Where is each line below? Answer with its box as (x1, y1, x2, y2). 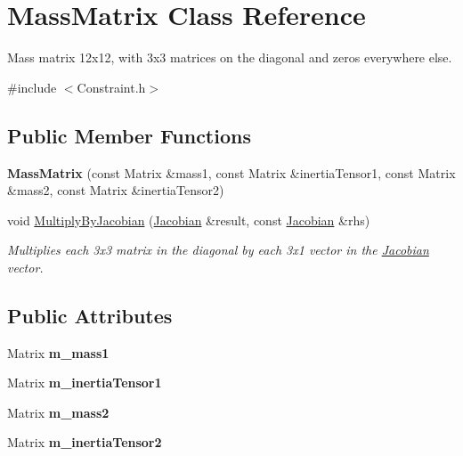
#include (7, 77, 57, 96)
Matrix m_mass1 (7, 343, 110, 362)
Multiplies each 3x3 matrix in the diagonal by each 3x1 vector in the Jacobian (7, 240, 429, 259)
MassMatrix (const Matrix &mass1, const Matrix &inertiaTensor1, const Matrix (7, 163, 456, 182)
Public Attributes (7, 301, 173, 329)
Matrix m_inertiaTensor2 (7, 433, 162, 452)
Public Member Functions (7, 121, 251, 149)
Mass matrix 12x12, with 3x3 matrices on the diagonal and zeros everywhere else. (7, 48, 452, 67)
